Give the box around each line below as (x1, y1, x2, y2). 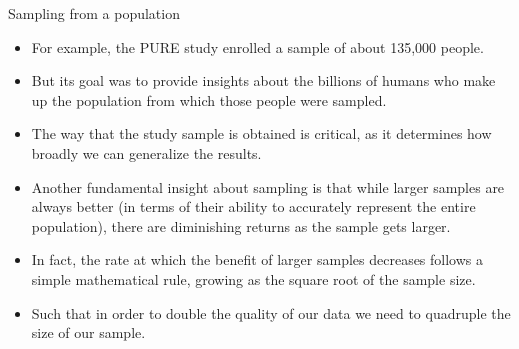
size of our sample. (31, 322, 146, 343)
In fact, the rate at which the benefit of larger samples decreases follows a (31, 249, 484, 270)
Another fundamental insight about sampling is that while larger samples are (31, 176, 505, 197)
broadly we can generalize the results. (31, 142, 262, 163)
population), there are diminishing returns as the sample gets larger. (31, 215, 451, 236)
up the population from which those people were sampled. (31, 89, 387, 110)
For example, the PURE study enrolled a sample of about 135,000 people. (31, 36, 484, 57)
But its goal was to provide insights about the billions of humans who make (31, 70, 496, 91)
